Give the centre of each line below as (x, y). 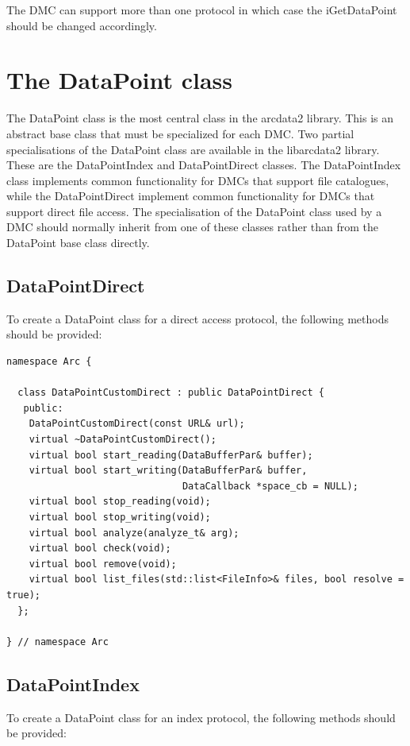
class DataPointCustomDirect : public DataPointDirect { (171, 393)
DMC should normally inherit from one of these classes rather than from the (193, 227)
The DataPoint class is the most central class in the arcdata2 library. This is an (200, 118)
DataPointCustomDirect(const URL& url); (137, 424)
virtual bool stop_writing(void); (120, 517)
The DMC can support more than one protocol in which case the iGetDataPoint (202, 10)
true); (23, 595)
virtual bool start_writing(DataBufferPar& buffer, (168, 471)
